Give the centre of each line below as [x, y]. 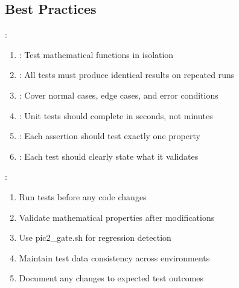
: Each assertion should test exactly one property [110, 136]
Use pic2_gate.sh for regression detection [95, 237]
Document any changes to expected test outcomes [111, 278]
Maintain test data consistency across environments [114, 257]
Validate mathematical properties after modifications [117, 217]
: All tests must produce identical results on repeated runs [127, 75]
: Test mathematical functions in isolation [96, 54]
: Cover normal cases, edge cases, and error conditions [119, 95]
